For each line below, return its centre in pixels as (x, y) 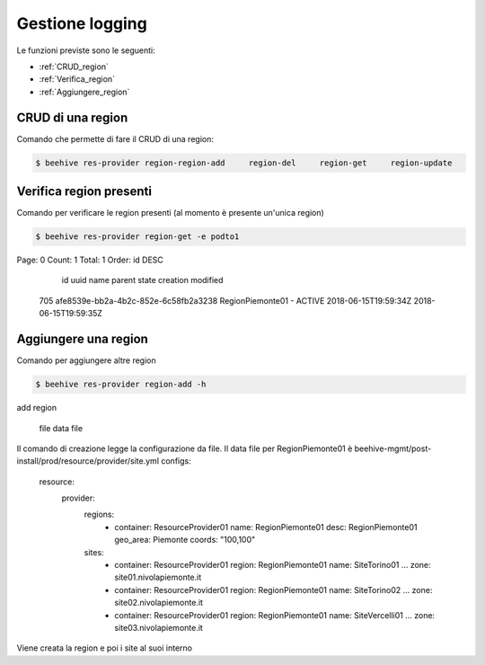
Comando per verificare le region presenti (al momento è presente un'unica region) (171, 213)
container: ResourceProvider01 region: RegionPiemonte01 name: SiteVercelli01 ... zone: (275, 615)
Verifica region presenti (84, 192)
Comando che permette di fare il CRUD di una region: (115, 138)
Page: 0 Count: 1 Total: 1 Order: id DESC (90, 260)
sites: (94, 552)
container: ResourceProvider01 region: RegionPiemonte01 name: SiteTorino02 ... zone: (273, 590)
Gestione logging (82, 23)
